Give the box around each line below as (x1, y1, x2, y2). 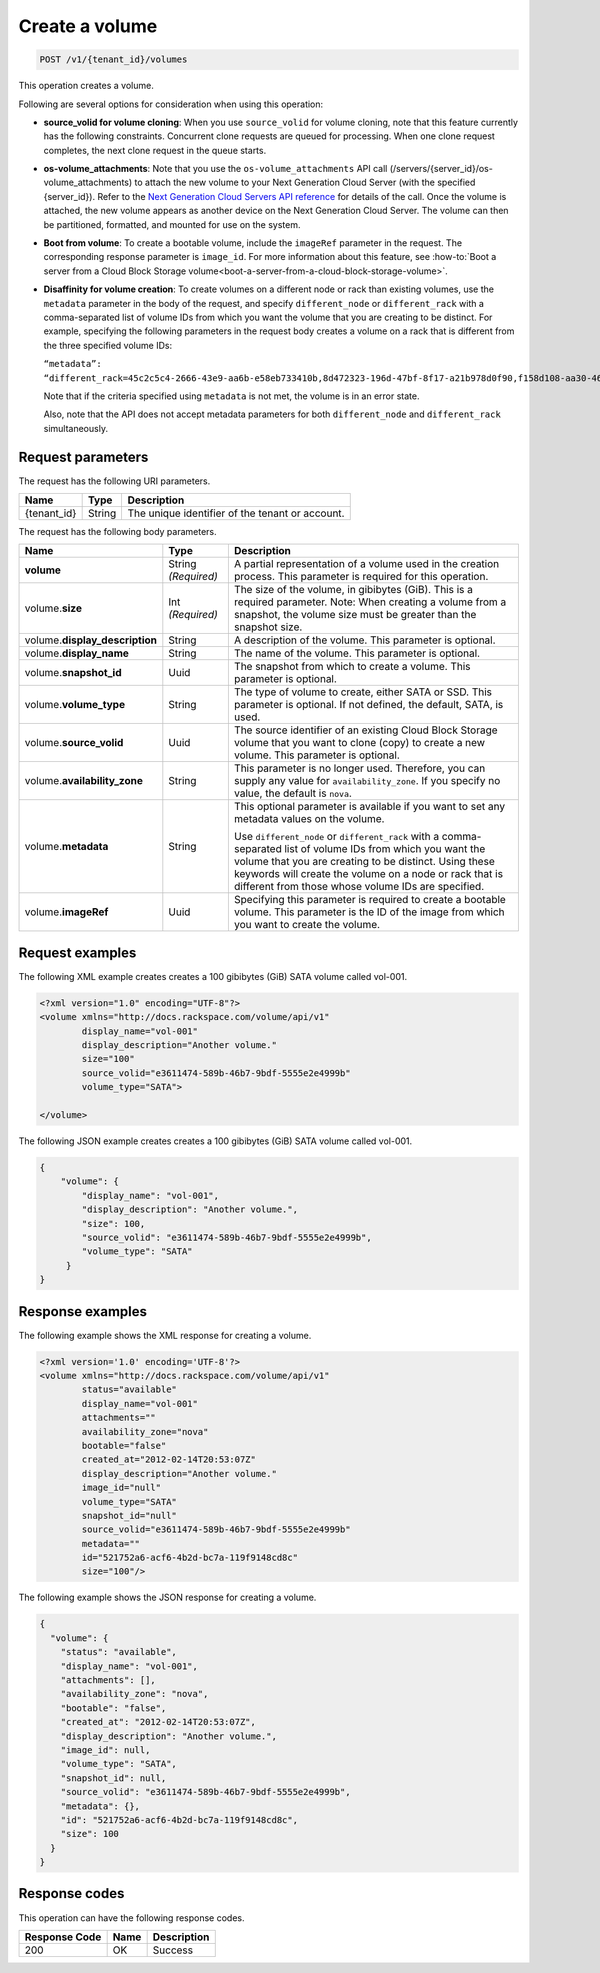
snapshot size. (233, 620, 303, 634)
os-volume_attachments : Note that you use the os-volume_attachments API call (43, 163, 388, 175)
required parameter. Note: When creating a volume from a (233, 595, 507, 609)
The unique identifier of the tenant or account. (127, 506, 345, 520)
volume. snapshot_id (24, 666, 122, 680)
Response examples (18, 1303, 148, 1320)
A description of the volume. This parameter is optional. (233, 633, 496, 647)
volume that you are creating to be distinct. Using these (233, 855, 495, 869)
